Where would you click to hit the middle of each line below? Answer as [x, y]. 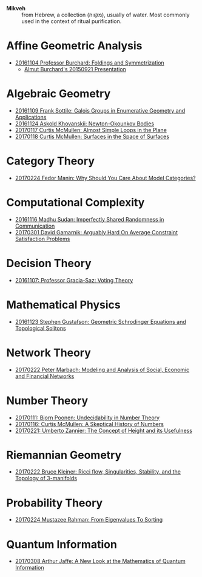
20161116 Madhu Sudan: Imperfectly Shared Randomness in [89, 219]
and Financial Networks [45, 376]
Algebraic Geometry [59, 94]
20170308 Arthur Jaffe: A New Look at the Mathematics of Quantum [100, 561]
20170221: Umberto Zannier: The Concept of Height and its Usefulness [104, 430]
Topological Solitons [40, 328]
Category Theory [51, 161]
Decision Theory [49, 263]
